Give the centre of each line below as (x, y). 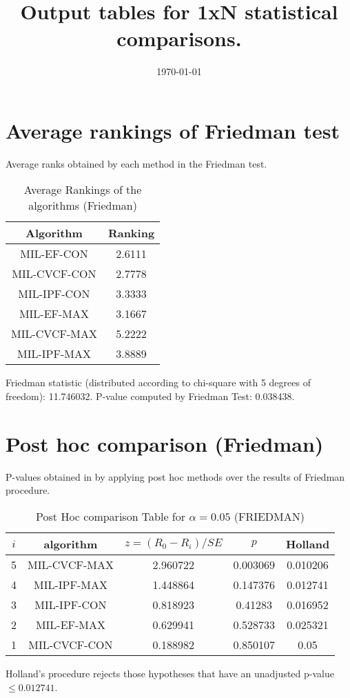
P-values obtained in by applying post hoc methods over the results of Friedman (175, 476)
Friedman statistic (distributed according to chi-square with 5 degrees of (158, 382)
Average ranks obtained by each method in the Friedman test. (136, 163)
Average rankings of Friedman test (173, 130)
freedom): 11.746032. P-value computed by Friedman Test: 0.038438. (150, 396)
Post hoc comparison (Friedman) (165, 443)
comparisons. (179, 38)
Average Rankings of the (83, 190)
